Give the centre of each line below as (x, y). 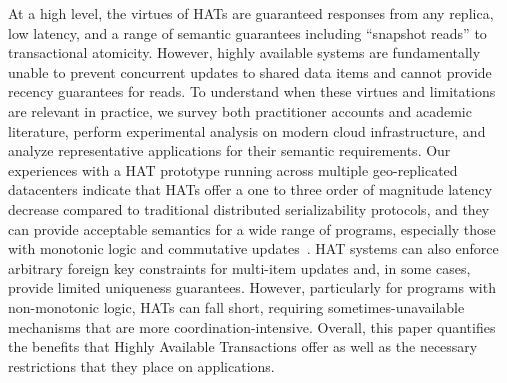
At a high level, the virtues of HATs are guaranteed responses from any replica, (251, 13)
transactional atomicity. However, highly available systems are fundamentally (244, 52)
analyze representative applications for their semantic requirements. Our (229, 150)
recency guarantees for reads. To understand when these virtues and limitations (252, 91)
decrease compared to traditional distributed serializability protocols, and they (249, 208)
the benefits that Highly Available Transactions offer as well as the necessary (243, 346)
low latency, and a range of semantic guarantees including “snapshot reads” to (247, 32)
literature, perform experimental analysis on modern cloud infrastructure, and (247, 130)
